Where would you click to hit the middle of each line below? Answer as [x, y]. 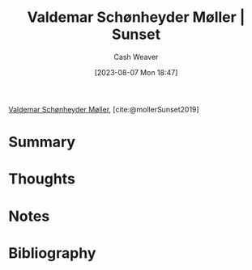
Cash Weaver [136, 57]
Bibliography [52, 253]
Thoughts [42, 179]
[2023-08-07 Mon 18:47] [136, 72]
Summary [42, 142]
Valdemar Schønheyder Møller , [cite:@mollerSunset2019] [104, 109]
